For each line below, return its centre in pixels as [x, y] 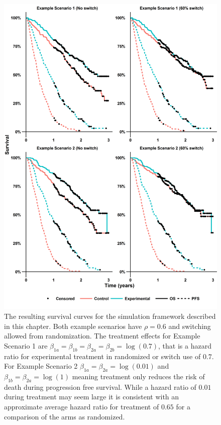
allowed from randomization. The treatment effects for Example [102, 336]
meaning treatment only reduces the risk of [138, 376]
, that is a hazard [185, 345]
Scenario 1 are [26, 345]
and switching [190, 326]
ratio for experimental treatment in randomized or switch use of [102, 356]
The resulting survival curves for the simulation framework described [110, 316]
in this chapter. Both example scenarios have [73, 326]
